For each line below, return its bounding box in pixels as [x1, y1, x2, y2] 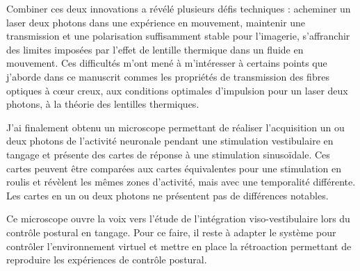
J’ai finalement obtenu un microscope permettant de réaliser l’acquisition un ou [6, 120, 345, 134]
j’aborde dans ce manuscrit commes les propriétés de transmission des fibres [6, 69, 329, 83]
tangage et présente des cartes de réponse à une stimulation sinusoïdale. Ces [6, 147, 330, 161]
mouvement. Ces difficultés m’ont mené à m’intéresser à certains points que [6, 56, 327, 70]
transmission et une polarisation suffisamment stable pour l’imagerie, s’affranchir [6, 28, 350, 43]
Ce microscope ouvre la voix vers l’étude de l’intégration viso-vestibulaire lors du [6, 211, 350, 226]
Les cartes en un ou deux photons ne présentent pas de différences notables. [6, 188, 329, 202]
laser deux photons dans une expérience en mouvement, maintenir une [6, 15, 306, 29]
